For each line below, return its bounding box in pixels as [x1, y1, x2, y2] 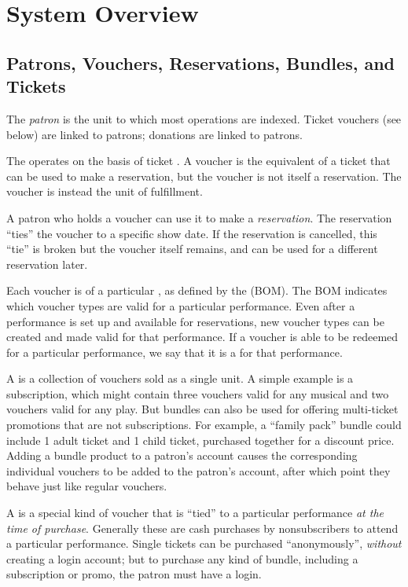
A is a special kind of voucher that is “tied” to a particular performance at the [6, 504, 384, 521]
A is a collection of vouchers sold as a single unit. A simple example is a [6, 370, 354, 387]
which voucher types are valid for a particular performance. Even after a [6, 297, 355, 314]
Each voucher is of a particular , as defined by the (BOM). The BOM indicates [6, 282, 388, 299]
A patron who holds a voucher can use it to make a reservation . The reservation [6, 209, 392, 226]
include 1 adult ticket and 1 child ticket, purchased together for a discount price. [6, 431, 395, 448]
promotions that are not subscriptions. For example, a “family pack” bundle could [6, 416, 402, 433]
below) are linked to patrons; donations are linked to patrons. [6, 126, 303, 142]
